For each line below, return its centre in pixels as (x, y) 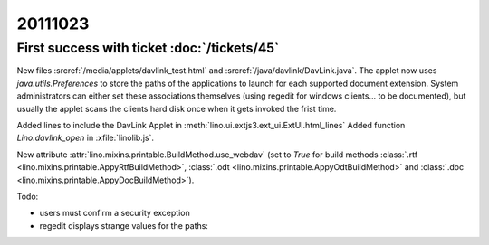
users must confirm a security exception (115, 213)
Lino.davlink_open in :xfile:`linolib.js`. (85, 138)
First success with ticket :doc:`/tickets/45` (148, 48)
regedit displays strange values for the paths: (124, 225)
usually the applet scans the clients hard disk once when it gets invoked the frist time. (177, 108)
